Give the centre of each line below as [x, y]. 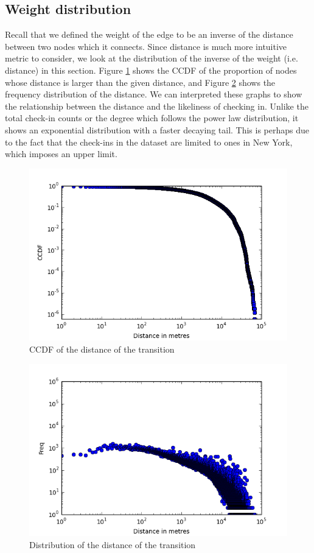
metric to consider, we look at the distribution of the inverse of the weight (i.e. [152, 58]
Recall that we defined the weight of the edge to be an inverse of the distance [149, 34]
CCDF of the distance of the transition [102, 349]
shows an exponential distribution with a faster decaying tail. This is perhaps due [157, 129]
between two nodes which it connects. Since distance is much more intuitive [146, 46]
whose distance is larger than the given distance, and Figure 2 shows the [140, 82]
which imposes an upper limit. [61, 154]
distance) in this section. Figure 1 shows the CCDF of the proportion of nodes [151, 70]
